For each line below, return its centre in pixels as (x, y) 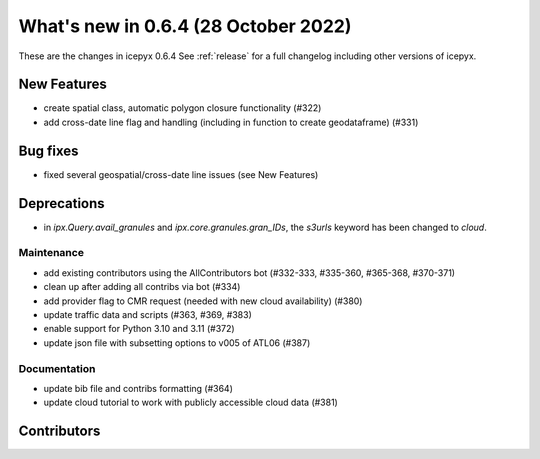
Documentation (57, 368)
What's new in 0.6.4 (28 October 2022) (185, 26)
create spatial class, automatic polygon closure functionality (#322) (182, 108)
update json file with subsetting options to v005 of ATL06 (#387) (177, 342)
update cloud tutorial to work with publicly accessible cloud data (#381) (191, 402)
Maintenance (51, 253)
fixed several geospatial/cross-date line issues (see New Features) (181, 174)
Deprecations (61, 203)
